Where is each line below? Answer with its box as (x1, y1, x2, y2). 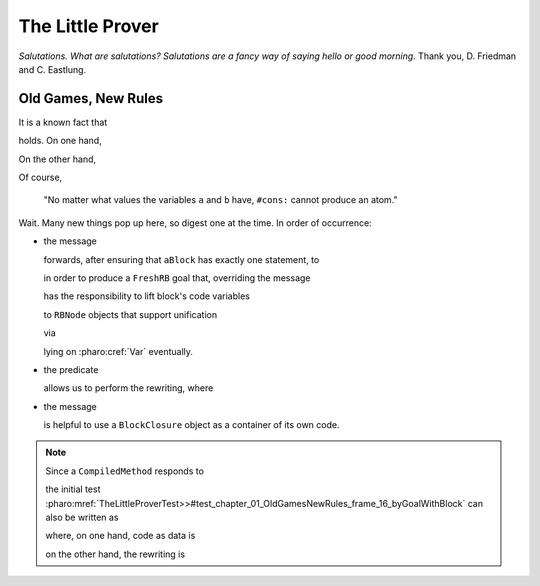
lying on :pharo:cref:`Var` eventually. (43, 345, 194, 357)
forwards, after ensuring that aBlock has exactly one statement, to (43, 253, 320, 265)
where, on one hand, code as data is (45, 530, 196, 542)
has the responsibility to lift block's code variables (43, 290, 250, 302)
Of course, (18, 171, 63, 184)
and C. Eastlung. (18, 63, 87, 75)
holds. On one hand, (18, 135, 102, 147)
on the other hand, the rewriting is (45, 548, 185, 560)
